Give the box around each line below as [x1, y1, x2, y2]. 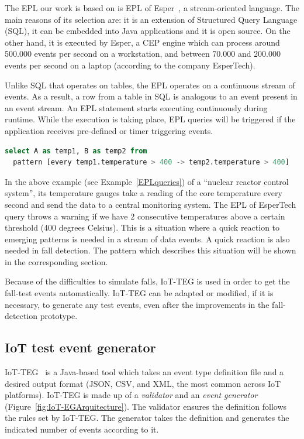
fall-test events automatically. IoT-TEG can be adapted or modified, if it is [5, 287, 274, 299]
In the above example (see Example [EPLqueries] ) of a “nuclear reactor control [5, 175, 289, 187]
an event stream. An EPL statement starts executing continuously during [5, 101, 268, 114]
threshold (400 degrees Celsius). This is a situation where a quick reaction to [5, 221, 280, 234]
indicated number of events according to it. [5, 423, 159, 435]
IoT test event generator [5, 338, 156, 356]
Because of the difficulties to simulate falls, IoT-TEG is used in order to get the [5, 275, 290, 287]
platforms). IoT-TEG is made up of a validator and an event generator [5, 389, 258, 401]
